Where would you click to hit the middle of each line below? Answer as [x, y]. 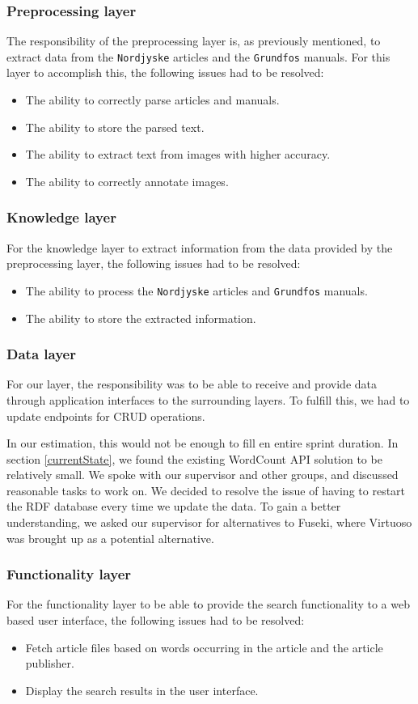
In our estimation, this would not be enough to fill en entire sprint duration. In [203, 443]
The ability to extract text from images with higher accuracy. [178, 154]
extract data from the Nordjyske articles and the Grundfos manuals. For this [198, 56]
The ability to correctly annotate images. [127, 181]
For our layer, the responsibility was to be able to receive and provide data [192, 384]
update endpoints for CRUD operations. [106, 416]
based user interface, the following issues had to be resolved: [156, 620]
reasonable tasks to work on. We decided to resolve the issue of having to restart [206, 490]
